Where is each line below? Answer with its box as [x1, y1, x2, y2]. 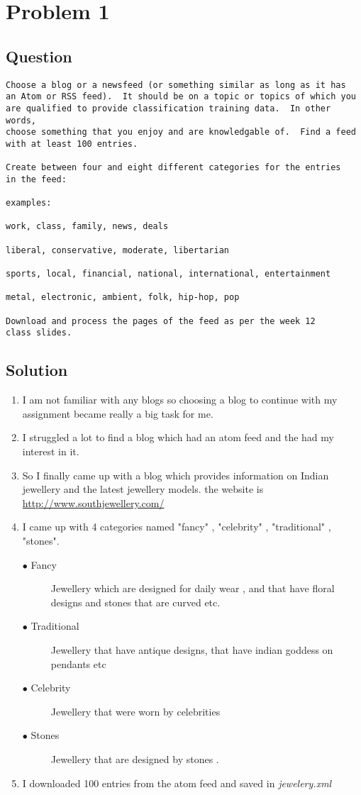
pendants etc [50, 656, 106, 671]
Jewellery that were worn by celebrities [50, 704, 221, 718]
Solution [6, 359, 68, 381]
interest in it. [22, 444, 79, 458]
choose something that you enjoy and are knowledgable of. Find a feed [6, 127, 356, 138]
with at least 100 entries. [6, 138, 138, 149]
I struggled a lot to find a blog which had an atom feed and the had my [22, 430, 334, 445]
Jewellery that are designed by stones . [50, 751, 219, 766]
